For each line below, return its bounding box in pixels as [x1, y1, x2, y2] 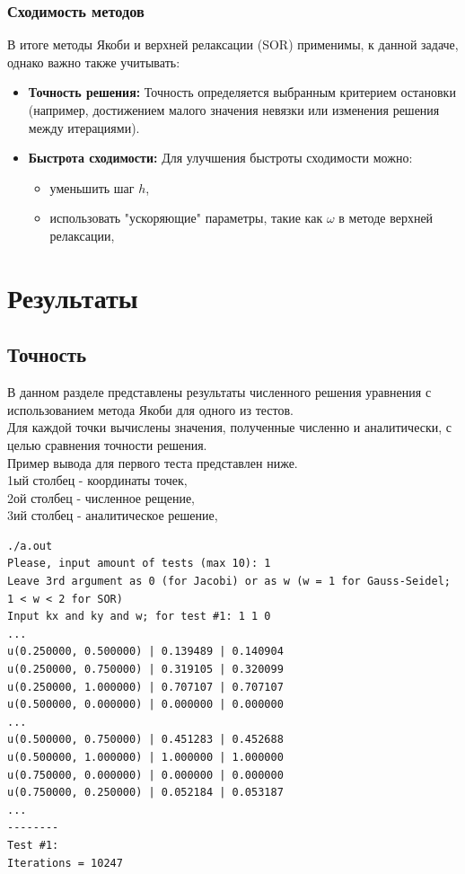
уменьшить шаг [49, 178, 135, 197]
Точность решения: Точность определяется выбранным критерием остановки [28, 83, 456, 102]
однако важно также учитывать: [7, 52, 180, 71]
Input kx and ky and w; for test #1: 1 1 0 [7, 610, 271, 623]
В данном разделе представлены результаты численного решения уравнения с [7, 383, 432, 402]
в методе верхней [338, 208, 434, 227]
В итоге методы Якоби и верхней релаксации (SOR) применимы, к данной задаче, [7, 35, 459, 54]
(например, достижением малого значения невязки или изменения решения [28, 101, 440, 119]
